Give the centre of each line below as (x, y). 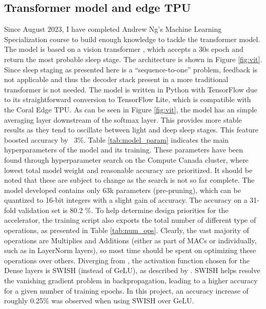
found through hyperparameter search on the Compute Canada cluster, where (126, 159)
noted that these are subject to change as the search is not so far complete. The (129, 180)
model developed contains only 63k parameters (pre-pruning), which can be (122, 190)
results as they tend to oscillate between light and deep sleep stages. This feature (131, 130)
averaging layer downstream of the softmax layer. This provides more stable (123, 119)
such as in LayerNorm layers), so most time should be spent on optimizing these (130, 250)
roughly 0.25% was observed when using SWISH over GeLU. (99, 301)
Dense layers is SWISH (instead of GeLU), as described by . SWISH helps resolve (132, 270)
